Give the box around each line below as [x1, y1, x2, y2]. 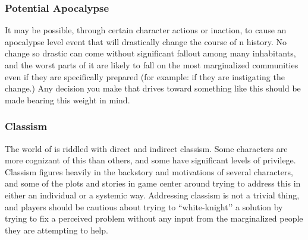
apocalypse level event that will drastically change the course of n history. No [5, 35, 287, 48]
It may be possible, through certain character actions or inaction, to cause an [5, 24, 287, 36]
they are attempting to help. [5, 223, 108, 236]
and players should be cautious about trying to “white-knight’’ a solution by [5, 200, 283, 213]
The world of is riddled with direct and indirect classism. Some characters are [5, 142, 288, 154]
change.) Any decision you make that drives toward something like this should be [5, 82, 301, 94]
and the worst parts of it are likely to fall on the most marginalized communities [5, 59, 298, 71]
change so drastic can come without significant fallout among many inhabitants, [5, 47, 296, 59]
